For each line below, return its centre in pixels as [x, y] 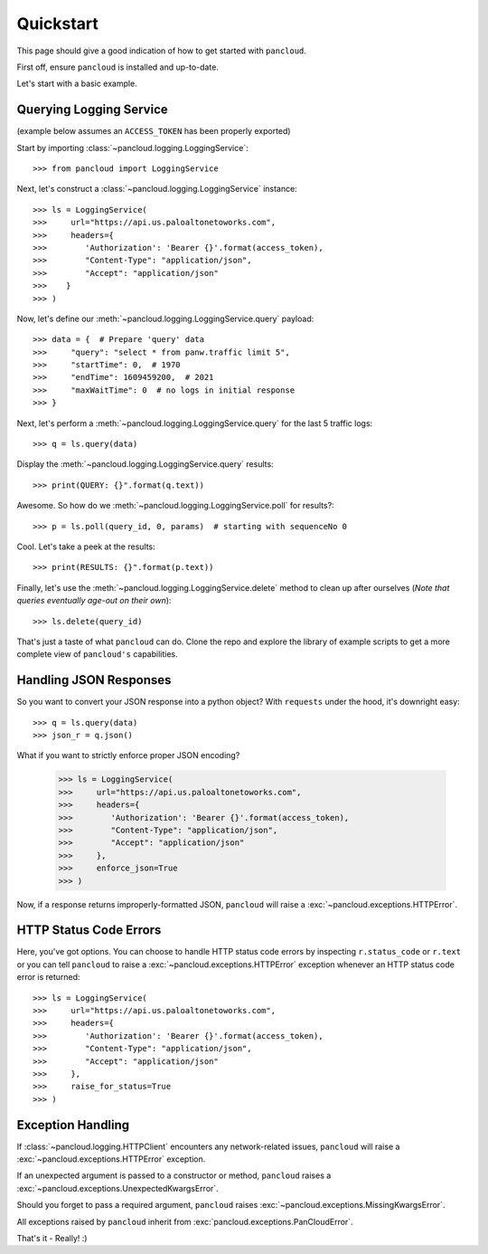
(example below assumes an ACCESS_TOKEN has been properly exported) [154, 131]
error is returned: [48, 977]
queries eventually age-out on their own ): [94, 601]
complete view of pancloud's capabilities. [97, 654]
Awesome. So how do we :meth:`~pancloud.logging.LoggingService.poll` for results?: [175, 506]
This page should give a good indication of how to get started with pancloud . [162, 51]
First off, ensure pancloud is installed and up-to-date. [117, 67]
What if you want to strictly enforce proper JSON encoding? [128, 755]
